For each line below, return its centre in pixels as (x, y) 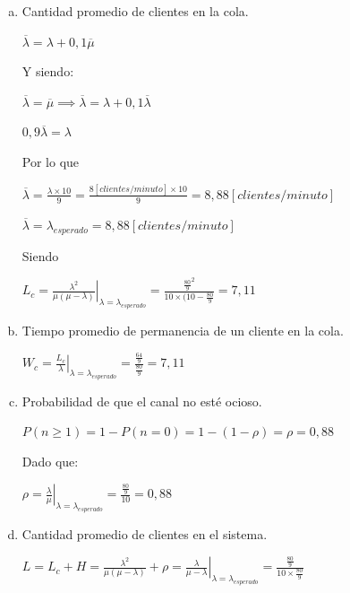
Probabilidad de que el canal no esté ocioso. (142, 401)
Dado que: (50, 462)
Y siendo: (48, 71)
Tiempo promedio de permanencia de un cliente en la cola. (183, 330)
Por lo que (51, 161)
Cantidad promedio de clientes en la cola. (135, 11)
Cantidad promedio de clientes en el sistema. (145, 533)
